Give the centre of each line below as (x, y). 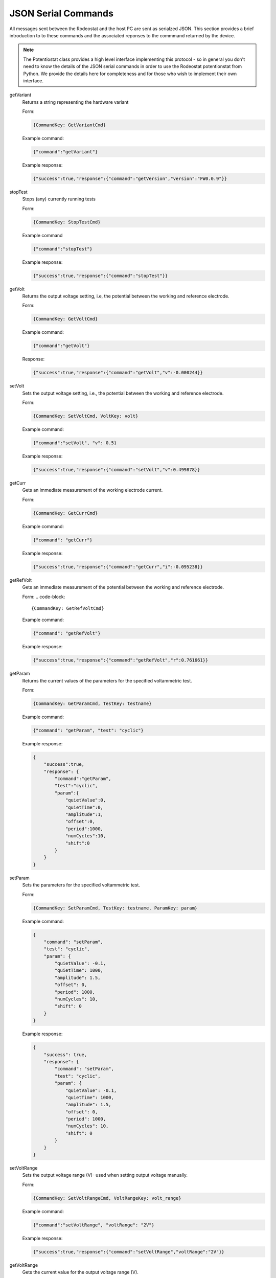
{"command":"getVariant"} (65, 152)
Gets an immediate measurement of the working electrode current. (93, 490)
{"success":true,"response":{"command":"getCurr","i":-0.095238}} (118, 567)
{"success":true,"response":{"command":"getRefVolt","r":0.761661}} (121, 660)
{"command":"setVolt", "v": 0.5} (75, 443)
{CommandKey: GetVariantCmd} (70, 125)
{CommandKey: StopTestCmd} (67, 222)
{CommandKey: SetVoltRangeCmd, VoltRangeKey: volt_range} (107, 1198)
